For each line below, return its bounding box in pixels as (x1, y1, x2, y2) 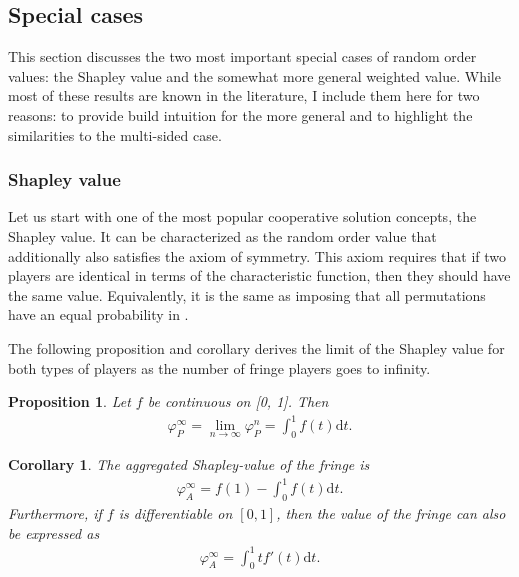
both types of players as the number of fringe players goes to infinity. (8, 357, 431, 378)
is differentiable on (118, 502, 233, 523)
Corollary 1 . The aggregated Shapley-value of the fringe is (8, 454, 370, 475)
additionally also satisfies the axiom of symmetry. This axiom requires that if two (8, 245, 507, 266)
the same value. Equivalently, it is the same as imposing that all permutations (8, 284, 486, 305)
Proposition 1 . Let (8, 391, 131, 412)
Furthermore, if (8, 502, 102, 523)
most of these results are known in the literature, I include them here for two (8, 85, 480, 106)
